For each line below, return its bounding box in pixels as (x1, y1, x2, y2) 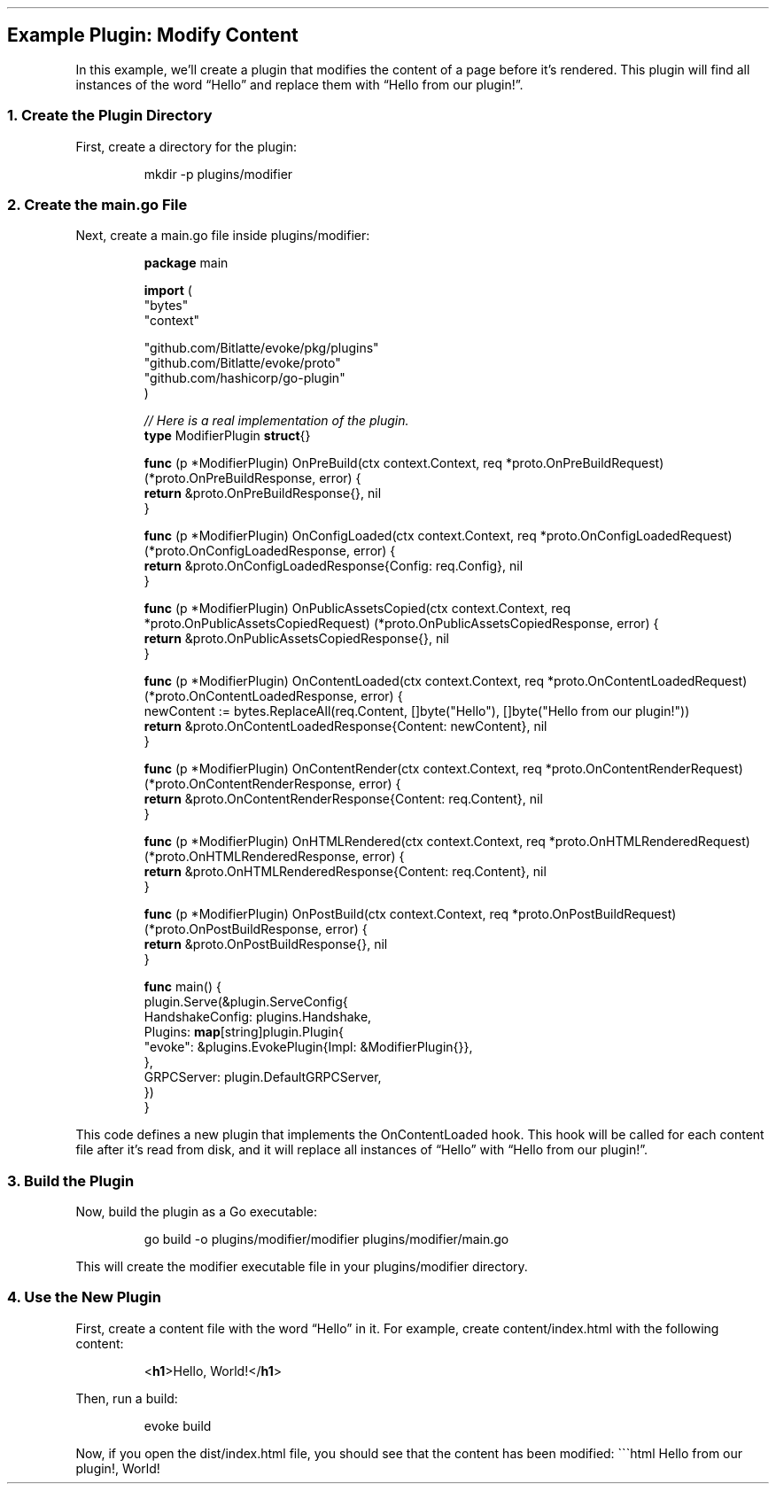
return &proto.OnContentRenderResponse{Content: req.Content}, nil (144, 791, 543, 807)
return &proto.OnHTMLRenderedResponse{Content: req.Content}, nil (144, 864, 547, 880)
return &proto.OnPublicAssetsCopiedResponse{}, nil (144, 631, 450, 647)
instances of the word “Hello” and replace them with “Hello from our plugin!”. (75, 76, 524, 92)
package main (144, 255, 229, 271)
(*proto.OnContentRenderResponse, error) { (144, 776, 401, 792)
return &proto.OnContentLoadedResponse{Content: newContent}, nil (144, 718, 547, 734)
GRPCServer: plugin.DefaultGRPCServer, (144, 1069, 382, 1085)
